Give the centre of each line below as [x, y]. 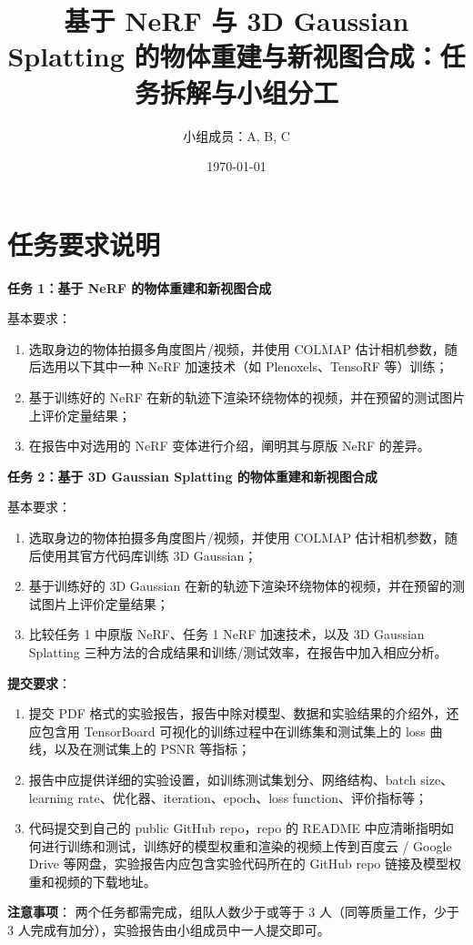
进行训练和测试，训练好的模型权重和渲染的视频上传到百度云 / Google [247, 845]
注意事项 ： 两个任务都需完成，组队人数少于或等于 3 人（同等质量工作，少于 [233, 912]
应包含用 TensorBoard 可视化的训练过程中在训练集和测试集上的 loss [227, 731]
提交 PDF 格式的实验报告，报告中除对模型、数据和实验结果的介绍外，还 [244, 713]
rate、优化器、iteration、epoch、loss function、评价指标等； [252, 797]
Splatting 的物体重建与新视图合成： [224, 56]
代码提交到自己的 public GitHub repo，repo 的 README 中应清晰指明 [235, 828]
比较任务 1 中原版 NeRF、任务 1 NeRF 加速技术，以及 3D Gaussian [226, 634]
